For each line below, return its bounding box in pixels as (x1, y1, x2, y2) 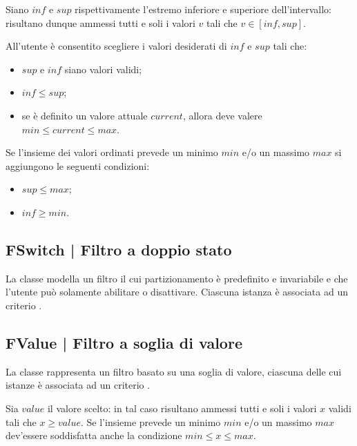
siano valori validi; (64, 61, 142, 76)
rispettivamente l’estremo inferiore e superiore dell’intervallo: (75, 2, 331, 16)
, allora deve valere (182, 108, 262, 122)
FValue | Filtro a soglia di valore (6, 331, 242, 353)
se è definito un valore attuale (21, 108, 148, 122)
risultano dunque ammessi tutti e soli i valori (6, 15, 195, 30)
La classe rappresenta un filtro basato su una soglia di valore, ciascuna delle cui (6, 364, 342, 378)
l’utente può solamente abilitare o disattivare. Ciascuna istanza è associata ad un (6, 284, 348, 299)
